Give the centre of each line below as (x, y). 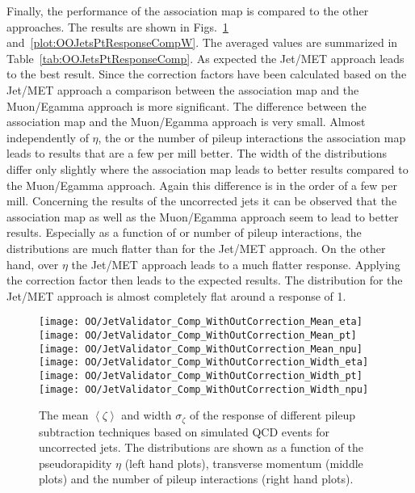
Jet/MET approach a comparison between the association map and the (183, 89)
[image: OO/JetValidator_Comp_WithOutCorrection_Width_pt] (201, 375)
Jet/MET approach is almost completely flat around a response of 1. (176, 295)
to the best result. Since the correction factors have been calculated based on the (207, 74)
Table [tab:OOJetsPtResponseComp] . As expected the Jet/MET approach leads (205, 58)
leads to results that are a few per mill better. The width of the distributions (197, 153)
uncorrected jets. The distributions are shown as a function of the (201, 447)
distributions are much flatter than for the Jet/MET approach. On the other (196, 248)
